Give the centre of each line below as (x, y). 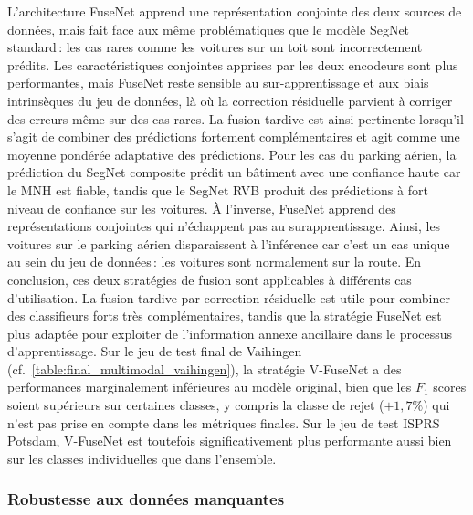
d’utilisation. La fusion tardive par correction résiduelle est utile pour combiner (229, 297)
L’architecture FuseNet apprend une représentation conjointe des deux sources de (235, 11)
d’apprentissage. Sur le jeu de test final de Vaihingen (155, 351)
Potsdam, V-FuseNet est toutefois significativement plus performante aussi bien (230, 441)
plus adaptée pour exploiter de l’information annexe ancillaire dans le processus (230, 333)
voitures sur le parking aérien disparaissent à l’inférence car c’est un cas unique (229, 243)
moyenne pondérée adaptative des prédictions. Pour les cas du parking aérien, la (232, 154)
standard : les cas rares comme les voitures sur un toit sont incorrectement (215, 47)
